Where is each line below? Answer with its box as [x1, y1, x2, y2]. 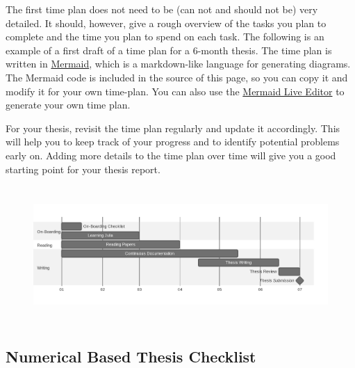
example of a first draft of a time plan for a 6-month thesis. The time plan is [6, 42, 332, 57]
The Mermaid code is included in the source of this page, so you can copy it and [6, 70, 348, 84]
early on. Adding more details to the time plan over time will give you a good [6, 147, 336, 162]
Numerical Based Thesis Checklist [6, 345, 256, 367]
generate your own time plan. [6, 97, 131, 112]
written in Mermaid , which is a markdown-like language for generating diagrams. [6, 56, 351, 71]
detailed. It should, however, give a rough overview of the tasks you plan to [6, 15, 327, 30]
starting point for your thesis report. [6, 161, 160, 176]
